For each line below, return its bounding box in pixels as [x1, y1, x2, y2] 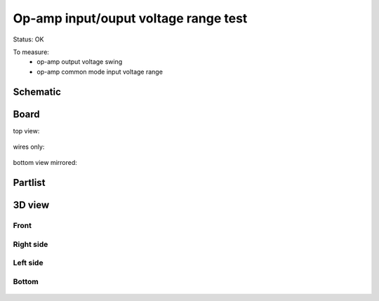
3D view [13, 199, 50, 211]
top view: [13, 126, 40, 135]
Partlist [13, 177, 46, 189]
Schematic [13, 86, 61, 98]
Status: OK [13, 35, 44, 44]
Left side [13, 258, 44, 268]
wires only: [13, 142, 45, 151]
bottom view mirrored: [13, 159, 77, 167]
